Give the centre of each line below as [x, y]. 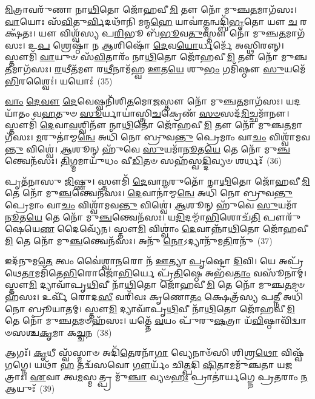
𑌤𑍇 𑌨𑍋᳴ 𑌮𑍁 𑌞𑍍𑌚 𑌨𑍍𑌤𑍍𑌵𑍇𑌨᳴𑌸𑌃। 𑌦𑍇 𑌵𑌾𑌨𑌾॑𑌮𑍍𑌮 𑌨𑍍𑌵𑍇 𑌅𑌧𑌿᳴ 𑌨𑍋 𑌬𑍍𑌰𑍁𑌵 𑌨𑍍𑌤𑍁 [149, 193]
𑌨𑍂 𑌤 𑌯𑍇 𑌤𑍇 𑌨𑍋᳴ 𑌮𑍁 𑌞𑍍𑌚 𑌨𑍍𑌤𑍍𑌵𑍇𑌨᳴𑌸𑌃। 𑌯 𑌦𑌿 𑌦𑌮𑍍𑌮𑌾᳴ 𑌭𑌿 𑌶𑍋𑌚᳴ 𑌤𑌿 [133, 217]
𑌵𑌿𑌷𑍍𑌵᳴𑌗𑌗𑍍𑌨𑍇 [292, 353]
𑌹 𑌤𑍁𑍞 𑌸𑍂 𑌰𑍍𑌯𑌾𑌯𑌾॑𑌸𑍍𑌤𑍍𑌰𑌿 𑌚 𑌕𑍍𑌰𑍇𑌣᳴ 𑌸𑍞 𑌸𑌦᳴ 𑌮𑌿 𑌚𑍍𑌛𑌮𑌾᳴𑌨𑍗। [165, 113]
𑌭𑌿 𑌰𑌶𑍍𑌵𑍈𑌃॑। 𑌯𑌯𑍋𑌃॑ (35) [59, 80]
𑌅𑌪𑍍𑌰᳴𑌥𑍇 [291, 261]
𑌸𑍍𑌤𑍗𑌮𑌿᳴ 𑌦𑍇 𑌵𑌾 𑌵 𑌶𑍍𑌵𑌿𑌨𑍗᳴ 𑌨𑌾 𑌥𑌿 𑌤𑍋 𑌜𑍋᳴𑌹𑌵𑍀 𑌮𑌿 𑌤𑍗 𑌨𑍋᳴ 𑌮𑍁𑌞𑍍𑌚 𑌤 [148, 125]
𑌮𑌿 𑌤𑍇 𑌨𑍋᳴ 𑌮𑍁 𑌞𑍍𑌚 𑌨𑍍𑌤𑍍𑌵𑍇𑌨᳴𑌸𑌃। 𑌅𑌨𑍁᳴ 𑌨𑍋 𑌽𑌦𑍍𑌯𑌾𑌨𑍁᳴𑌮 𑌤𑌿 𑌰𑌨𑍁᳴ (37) [139, 240]
